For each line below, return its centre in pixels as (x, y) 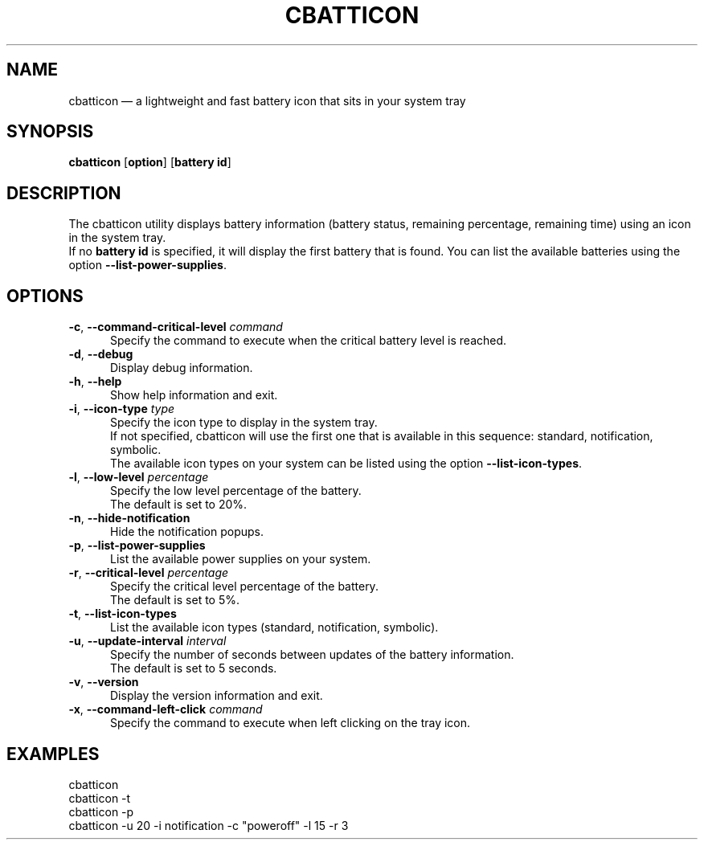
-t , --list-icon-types (123, 614)
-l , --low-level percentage (139, 477)
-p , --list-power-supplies (137, 546)
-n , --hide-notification (129, 518)
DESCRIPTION (64, 193)
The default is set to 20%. (179, 505)
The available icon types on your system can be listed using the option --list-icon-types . (346, 464)
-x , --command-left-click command (166, 709)
